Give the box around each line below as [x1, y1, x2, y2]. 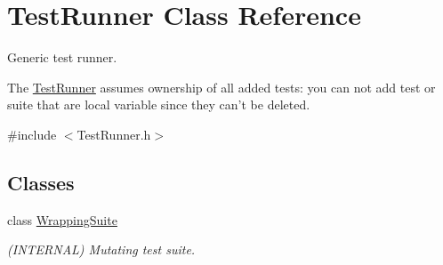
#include [7, 124, 57, 143]
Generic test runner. [7, 48, 117, 67]
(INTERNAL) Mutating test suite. [7, 240, 196, 259]
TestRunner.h [77, 124, 151, 143]
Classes [7, 168, 75, 196]
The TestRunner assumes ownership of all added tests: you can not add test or [7, 77, 436, 96]
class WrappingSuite [7, 210, 117, 229]
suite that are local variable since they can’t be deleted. [7, 95, 310, 114]
